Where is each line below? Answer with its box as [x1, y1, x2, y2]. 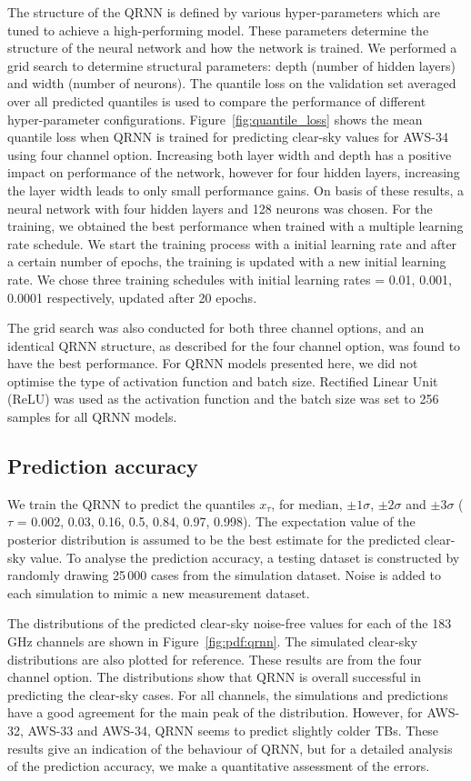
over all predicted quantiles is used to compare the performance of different [7, 91, 426, 110]
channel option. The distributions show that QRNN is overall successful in [7, 667, 422, 686]
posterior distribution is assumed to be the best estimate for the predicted [7, 530, 421, 549]
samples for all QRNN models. [7, 407, 177, 426]
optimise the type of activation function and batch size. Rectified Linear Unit [7, 371, 438, 390]
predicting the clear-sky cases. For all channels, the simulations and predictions [7, 685, 448, 704]
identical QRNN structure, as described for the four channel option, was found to [7, 335, 461, 355]
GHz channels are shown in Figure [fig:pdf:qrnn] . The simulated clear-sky [7, 632, 418, 651]
